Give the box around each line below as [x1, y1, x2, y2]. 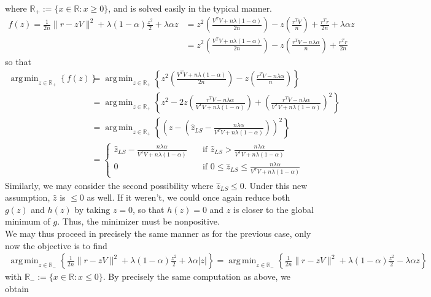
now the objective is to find [5, 239, 107, 252]
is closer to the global [233, 202, 314, 215]
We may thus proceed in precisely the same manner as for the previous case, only [5, 227, 311, 240]
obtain [5, 282, 29, 295]
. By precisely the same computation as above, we [103, 270, 291, 283]
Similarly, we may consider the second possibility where [5, 179, 214, 191]
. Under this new [244, 179, 308, 191]
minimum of [5, 215, 50, 228]
